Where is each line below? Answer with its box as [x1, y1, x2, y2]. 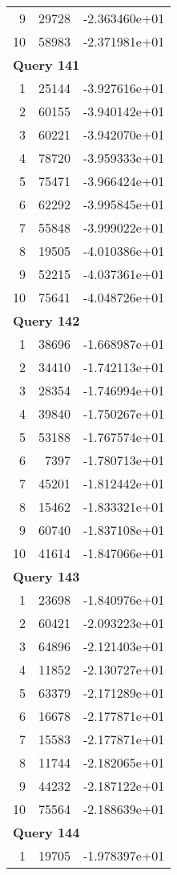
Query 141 [13, 55, 80, 74]
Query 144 [13, 823, 80, 841]
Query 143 [13, 567, 80, 585]
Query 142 [13, 311, 80, 330]
